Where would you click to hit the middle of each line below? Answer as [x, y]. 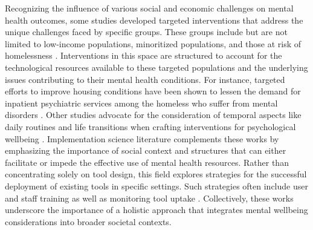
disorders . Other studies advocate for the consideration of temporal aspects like [153, 115]
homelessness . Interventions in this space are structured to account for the [144, 55]
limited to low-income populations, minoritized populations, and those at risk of [153, 43]
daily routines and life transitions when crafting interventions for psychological [150, 126]
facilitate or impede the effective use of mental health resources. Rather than [147, 162]
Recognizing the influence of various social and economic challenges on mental [149, 8]
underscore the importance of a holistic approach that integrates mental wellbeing [156, 210]
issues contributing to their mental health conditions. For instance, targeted [145, 79]
